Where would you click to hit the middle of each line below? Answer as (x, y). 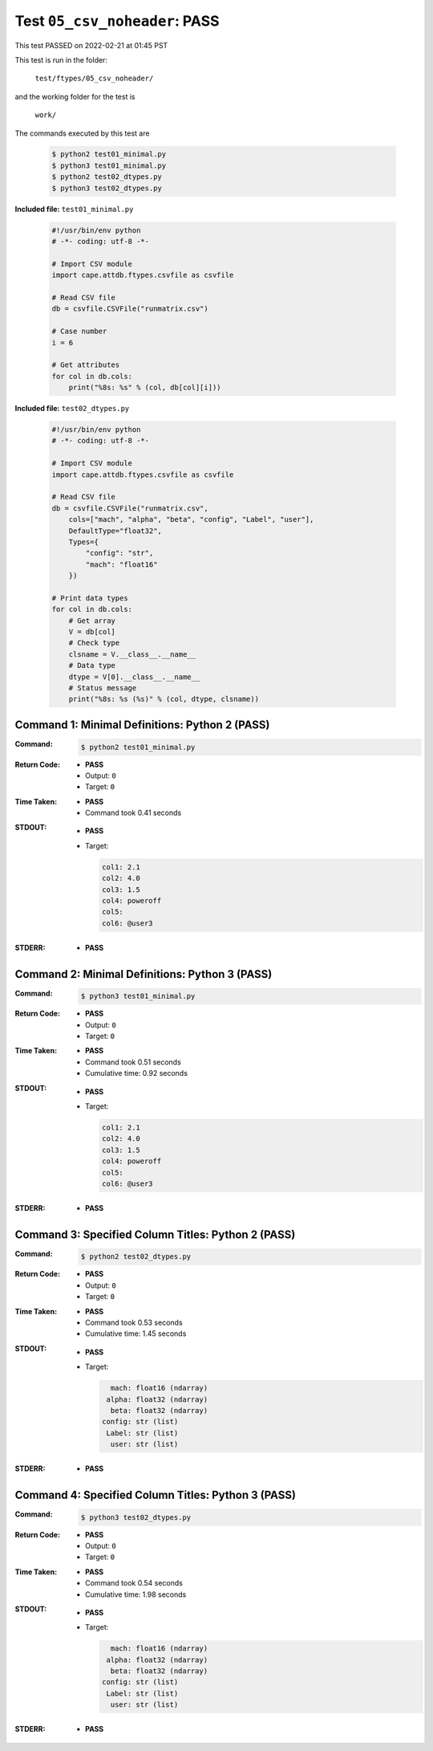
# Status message (103, 688)
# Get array (92, 621)
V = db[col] (92, 632)
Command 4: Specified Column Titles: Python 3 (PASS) (156, 1494)
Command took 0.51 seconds (134, 1062)
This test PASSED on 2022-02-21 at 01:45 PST (91, 45)
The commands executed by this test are (82, 133)
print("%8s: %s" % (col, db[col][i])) (145, 388)
